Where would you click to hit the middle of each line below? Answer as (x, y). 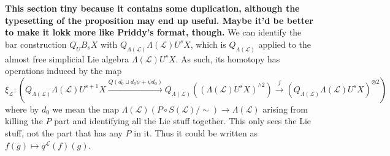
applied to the (285, 44)
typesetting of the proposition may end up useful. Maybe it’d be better (159, 20)
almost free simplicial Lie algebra (67, 58)
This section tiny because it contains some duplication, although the (152, 8)
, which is (208, 44)
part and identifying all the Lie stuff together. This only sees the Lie (182, 121)
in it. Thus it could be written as (196, 133)
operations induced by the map (63, 71)
